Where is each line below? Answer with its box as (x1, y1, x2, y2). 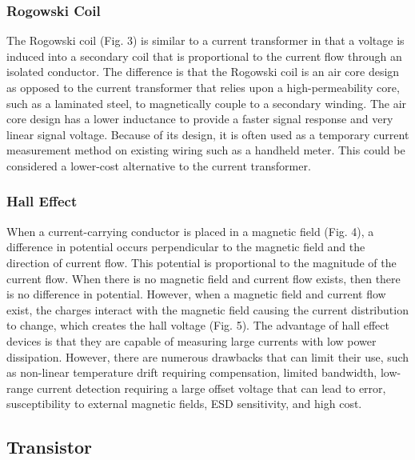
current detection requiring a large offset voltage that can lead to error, (37, 379, 386, 396)
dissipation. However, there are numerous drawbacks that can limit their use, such (6, 348, 409, 365)
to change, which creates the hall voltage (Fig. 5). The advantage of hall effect (6, 317, 389, 334)
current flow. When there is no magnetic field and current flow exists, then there (6, 270, 401, 286)
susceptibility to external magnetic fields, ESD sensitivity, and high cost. (6, 395, 362, 412)
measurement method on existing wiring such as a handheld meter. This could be (6, 142, 405, 158)
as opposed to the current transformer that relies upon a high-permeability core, (6, 79, 400, 95)
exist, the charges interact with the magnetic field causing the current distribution (6, 301, 409, 318)
